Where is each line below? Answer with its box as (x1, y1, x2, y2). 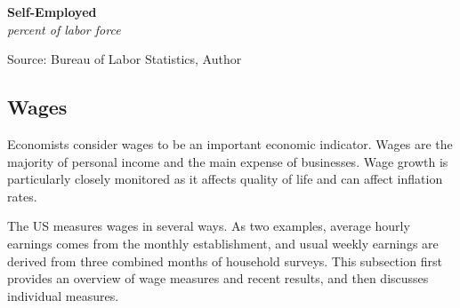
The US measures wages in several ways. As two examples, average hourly (7, 217, 410, 235)
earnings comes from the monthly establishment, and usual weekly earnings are (7, 233, 439, 252)
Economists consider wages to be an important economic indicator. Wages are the (7, 134, 453, 153)
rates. (7, 186, 37, 205)
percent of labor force (7, 20, 121, 38)
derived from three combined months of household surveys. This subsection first (7, 251, 442, 270)
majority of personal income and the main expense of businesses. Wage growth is (7, 152, 448, 170)
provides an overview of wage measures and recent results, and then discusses (7, 269, 429, 288)
